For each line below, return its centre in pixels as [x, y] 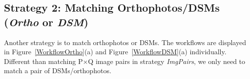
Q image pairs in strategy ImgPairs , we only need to [167, 61]
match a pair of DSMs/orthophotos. [58, 71]
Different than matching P [43, 61]
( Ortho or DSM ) [46, 22]
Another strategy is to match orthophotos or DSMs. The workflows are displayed [125, 42]
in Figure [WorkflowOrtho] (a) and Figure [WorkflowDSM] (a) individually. [115, 52]
